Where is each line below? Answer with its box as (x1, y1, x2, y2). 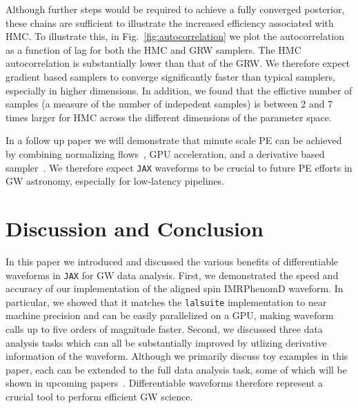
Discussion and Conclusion (6, 214, 263, 242)
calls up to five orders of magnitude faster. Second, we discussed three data (6, 322, 323, 336)
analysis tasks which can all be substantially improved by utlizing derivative (6, 335, 327, 349)
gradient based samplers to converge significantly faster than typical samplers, (6, 69, 335, 83)
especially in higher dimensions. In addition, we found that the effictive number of (6, 83, 352, 97)
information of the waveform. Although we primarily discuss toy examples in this (6, 349, 348, 363)
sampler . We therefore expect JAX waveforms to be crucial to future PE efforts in (6, 160, 352, 174)
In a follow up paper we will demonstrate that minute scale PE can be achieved (6, 133, 342, 147)
